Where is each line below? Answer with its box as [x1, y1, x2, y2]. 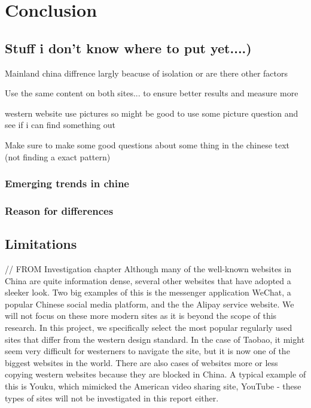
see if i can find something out [5, 118, 115, 131]
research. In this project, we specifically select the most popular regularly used [5, 321, 292, 333]
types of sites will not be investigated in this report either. [5, 391, 219, 404]
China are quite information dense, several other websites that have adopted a [5, 274, 291, 287]
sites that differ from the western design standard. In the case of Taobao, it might [5, 333, 305, 345]
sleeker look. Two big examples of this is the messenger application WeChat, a [5, 286, 291, 299]
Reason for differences [5, 203, 114, 218]
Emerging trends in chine [5, 176, 129, 191]
